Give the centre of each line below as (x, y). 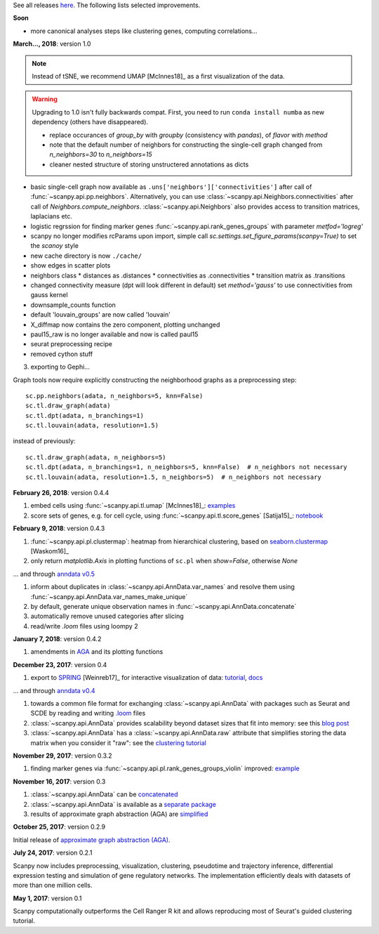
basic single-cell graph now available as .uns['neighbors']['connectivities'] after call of (171, 187)
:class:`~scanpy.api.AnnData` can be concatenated (104, 794)
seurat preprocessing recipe (71, 344)
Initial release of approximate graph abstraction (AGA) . (92, 840)
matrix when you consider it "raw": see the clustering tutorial (118, 743)
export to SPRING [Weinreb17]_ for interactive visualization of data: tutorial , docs (147, 678)
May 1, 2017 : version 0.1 (47, 898)
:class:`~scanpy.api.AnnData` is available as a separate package (124, 804)
